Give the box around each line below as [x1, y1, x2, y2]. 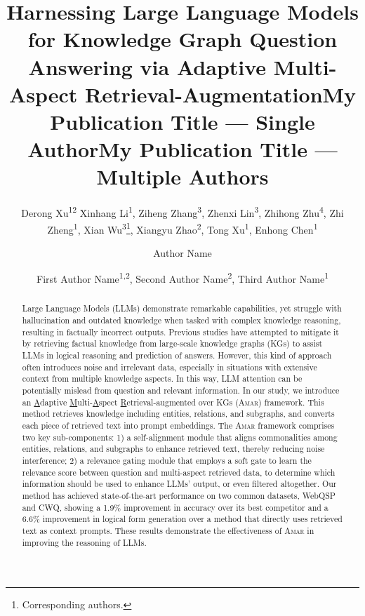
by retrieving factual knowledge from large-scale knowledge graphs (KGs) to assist [22, 337, 323, 349]
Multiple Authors [96, 162, 269, 191]
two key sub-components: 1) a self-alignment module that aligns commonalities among [22, 431, 338, 443]
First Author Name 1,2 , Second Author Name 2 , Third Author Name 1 [36, 269, 328, 286]
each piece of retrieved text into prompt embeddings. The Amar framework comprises [22, 419, 335, 431]
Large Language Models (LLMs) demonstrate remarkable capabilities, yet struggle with [22, 302, 342, 314]
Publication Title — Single [50, 107, 315, 135]
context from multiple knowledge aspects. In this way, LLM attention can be [22, 373, 303, 384]
